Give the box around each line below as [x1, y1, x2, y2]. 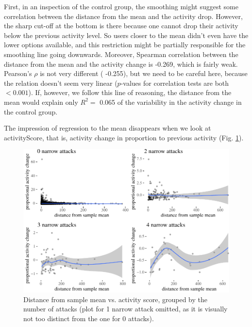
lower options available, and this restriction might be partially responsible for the [4, 39, 246, 50]
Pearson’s [4, 68, 32, 78]
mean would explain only [4, 96, 78, 107]
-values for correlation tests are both [120, 77, 229, 88]
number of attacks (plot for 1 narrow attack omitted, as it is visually [23, 304, 228, 314]
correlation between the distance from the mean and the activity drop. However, [4, 11, 243, 21]
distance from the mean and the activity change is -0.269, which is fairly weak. [4, 58, 238, 69]
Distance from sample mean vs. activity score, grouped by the [23, 294, 207, 304]
